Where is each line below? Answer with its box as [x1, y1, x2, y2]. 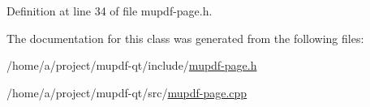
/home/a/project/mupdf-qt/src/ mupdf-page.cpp [6, 83, 247, 101]
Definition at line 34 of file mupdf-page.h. [6, 2, 213, 19]
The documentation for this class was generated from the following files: [6, 29, 364, 46]
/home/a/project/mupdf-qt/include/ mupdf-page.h [6, 57, 257, 74]
